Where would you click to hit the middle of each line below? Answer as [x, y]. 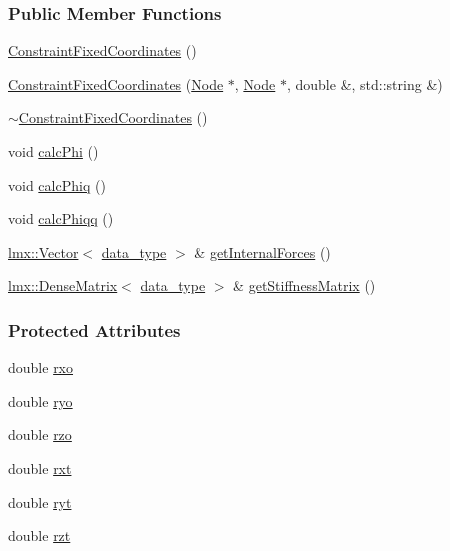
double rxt [40, 467]
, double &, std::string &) [364, 83]
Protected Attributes [94, 329]
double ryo [40, 400]
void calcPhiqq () [61, 218]
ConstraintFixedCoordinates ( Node [116, 83]
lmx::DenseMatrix [63, 285]
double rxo [41, 367]
